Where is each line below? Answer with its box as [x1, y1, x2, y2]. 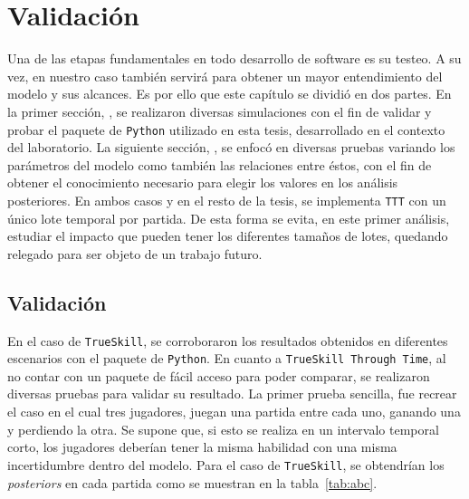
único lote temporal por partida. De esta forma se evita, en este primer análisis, [7, 208, 450, 227]
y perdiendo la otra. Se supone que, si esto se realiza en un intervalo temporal [7, 419, 439, 438]
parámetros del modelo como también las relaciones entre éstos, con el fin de [7, 155, 432, 174]
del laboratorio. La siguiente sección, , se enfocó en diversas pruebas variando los [7, 138, 455, 157]
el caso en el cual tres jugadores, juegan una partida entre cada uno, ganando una [7, 402, 461, 421]
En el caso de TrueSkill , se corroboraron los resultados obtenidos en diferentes [7, 331, 448, 350]
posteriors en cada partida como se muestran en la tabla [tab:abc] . [7, 473, 378, 492]
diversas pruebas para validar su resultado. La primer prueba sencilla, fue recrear [7, 384, 457, 403]
